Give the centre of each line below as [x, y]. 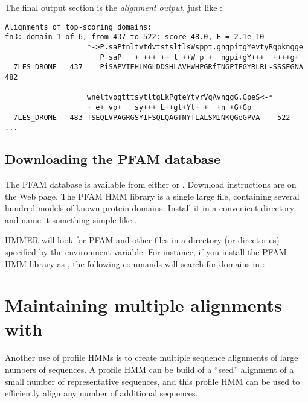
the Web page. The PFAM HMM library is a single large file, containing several [152, 196]
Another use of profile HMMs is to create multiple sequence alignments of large [152, 357]
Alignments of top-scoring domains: [79, 27]
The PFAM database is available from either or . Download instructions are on [151, 184]
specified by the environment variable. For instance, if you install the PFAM [146, 251]
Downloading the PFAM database [113, 159]
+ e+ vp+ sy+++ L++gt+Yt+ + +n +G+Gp [169, 107]
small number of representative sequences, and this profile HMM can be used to [152, 381]
